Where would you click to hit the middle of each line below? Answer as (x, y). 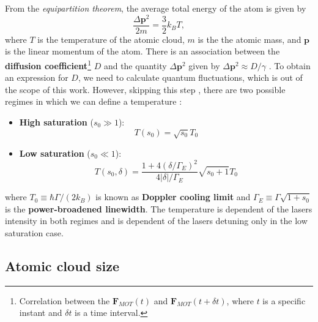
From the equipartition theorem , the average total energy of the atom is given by (156, 8)
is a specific (284, 300)
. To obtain (290, 65)
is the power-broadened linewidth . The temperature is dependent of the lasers (159, 208)
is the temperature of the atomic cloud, (111, 39)
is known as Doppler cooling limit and (173, 197)
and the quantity (135, 65)
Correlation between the (65, 300)
